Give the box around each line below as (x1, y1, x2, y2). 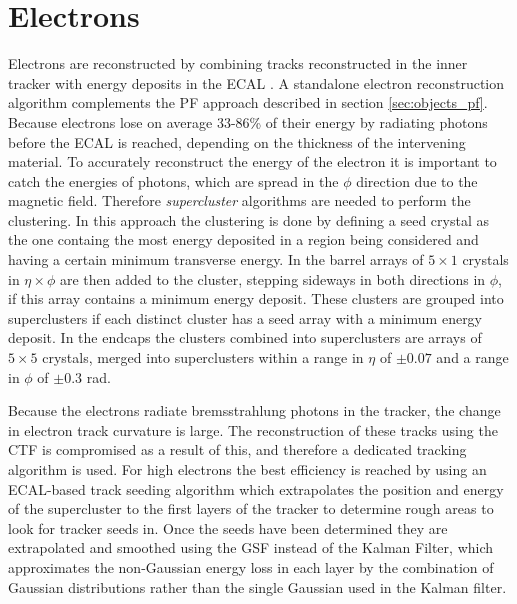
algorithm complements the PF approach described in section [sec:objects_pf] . (8, 92, 488, 113)
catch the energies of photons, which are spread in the (8, 170, 339, 191)
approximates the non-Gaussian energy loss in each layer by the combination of (8, 556, 494, 577)
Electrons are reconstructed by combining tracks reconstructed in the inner (8, 53, 468, 74)
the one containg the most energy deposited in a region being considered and (8, 229, 479, 250)
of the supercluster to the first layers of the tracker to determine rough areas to (8, 498, 494, 519)
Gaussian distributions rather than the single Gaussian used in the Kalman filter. (8, 576, 507, 597)
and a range (436, 347, 509, 368)
